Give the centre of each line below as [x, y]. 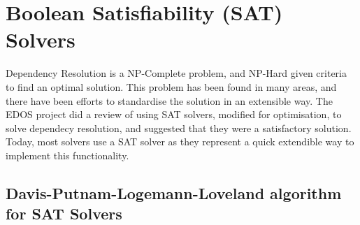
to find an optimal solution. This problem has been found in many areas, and [171, 86]
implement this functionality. [67, 155]
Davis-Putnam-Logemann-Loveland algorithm [174, 193]
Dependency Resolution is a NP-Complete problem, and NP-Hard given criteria [176, 73]
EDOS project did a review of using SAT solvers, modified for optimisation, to [174, 114]
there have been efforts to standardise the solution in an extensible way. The [169, 100]
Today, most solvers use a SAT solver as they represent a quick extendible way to [180, 141]
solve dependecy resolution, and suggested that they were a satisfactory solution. [179, 128]
